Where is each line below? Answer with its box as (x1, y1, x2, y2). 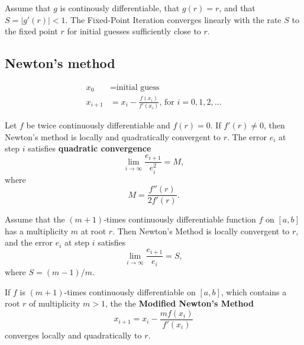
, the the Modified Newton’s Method (105, 297, 254, 309)
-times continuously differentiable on (64, 285, 196, 298)
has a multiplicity (5, 224, 69, 237)
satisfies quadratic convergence (28, 142, 151, 154)
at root (80, 224, 106, 237)
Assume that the (5, 213, 65, 225)
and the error (5, 236, 53, 249)
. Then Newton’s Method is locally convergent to (112, 224, 290, 237)
